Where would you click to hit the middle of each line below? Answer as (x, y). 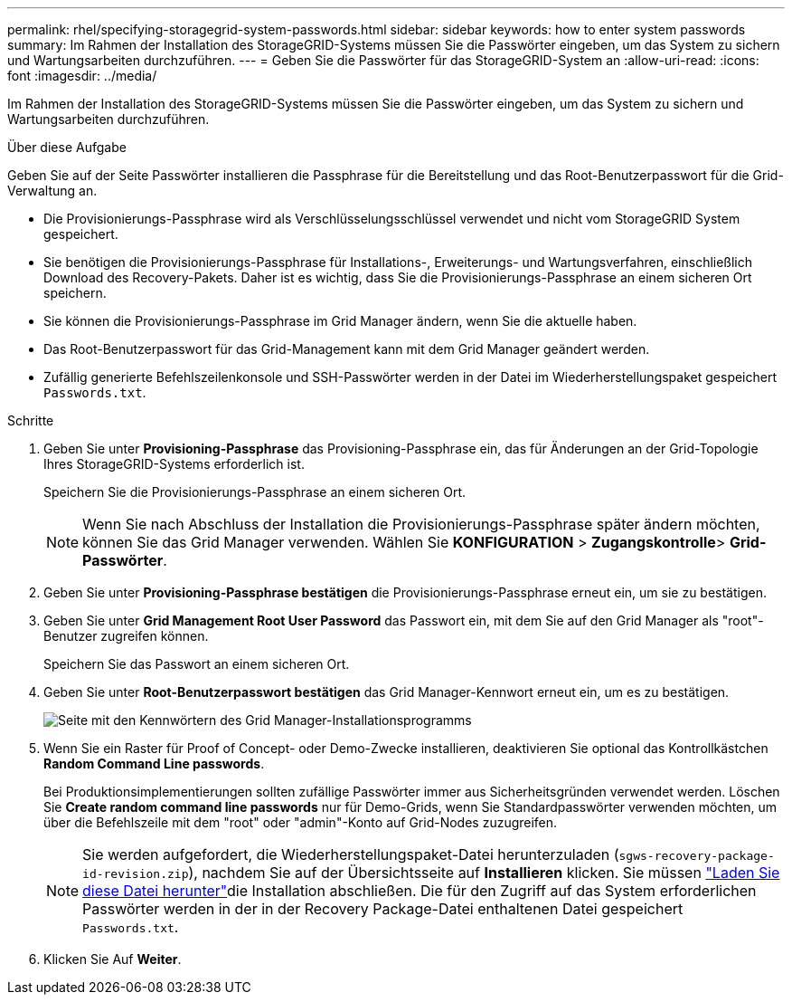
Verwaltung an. (52, 191)
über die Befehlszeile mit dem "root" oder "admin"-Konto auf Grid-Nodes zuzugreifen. (301, 822)
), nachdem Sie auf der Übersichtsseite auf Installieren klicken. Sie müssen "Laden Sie (484, 873)
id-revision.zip (136, 874)
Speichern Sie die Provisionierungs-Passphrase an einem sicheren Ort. (255, 492)
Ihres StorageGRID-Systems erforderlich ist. (174, 464)
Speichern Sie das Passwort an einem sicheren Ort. (197, 664)
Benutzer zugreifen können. (126, 636)
